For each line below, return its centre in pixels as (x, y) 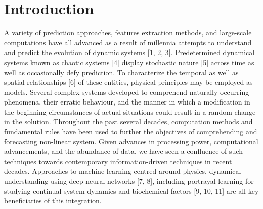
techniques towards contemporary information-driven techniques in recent (118, 161)
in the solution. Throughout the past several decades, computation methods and (128, 121)
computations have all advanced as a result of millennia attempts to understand (128, 42)
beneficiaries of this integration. (53, 201)
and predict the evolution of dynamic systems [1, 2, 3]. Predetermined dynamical (129, 52)
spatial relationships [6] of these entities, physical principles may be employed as (128, 82)
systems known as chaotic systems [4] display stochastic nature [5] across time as (129, 62)
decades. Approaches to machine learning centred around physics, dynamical (123, 171)
